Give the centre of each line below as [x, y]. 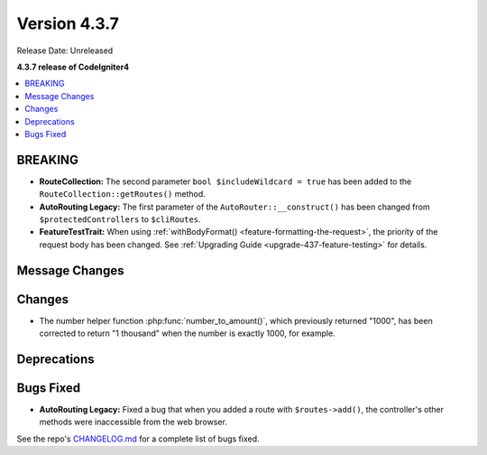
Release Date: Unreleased [65, 51]
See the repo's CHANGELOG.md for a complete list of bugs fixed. [138, 439]
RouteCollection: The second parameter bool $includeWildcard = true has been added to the [225, 181]
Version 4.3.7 [68, 23]
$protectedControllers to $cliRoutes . [120, 219]
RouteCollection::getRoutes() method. [123, 194]
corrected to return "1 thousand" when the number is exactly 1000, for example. [187, 333]
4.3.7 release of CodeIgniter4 [73, 67]
